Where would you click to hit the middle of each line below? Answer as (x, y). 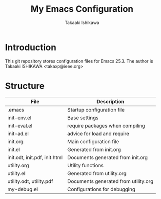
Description (110, 101)
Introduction (31, 47)
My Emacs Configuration (82, 9)
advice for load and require (98, 133)
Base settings (83, 117)
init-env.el (20, 117)
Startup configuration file (96, 110)
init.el (14, 149)
